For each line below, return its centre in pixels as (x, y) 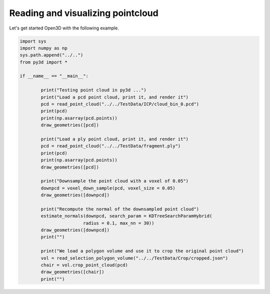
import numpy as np (43, 48)
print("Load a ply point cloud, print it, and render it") (115, 139)
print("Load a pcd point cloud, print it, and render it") (115, 97)
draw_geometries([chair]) (72, 272)
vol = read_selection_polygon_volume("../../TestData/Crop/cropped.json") (134, 258)
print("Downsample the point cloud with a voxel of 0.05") (115, 181)
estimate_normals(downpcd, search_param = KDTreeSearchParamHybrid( (126, 216)
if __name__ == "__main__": (54, 76)
